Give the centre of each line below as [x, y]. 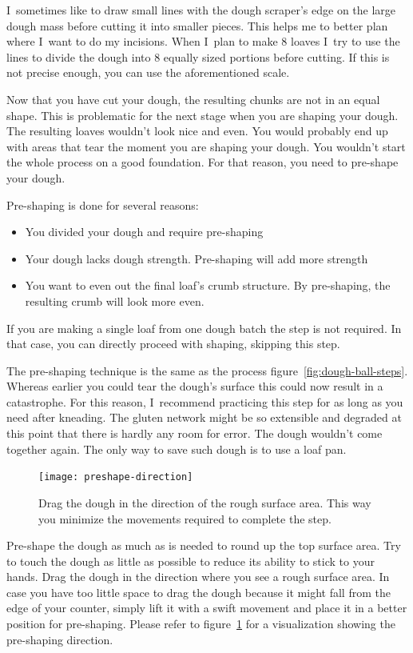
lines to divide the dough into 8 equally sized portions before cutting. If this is [198, 56]
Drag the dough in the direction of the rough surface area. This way [205, 502]
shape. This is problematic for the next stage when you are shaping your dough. [203, 115]
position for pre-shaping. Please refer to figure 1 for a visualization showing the [201, 624]
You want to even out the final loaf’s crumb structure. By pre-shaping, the [208, 285]
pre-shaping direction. [60, 639]
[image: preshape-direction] [116, 477]
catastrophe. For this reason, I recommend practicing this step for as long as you [205, 401]
